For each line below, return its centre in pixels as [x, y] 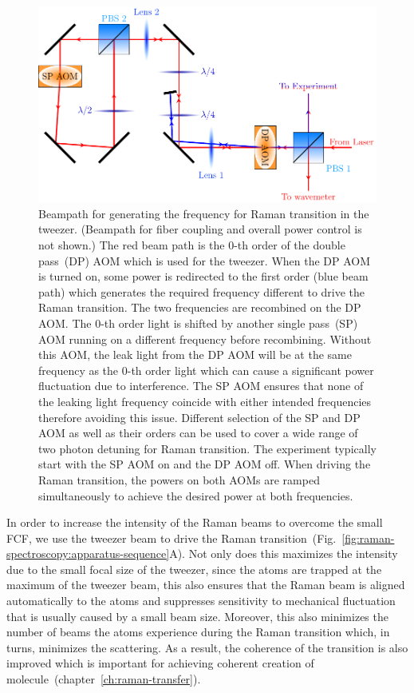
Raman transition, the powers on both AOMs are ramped [179, 479]
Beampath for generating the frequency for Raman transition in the [204, 213]
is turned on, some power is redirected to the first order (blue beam [203, 276]
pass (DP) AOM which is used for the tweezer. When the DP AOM [205, 260]
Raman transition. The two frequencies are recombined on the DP [200, 307]
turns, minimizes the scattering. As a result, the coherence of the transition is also [207, 647]
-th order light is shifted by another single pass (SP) [229, 323]
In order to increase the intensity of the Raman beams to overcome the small [195, 522]
